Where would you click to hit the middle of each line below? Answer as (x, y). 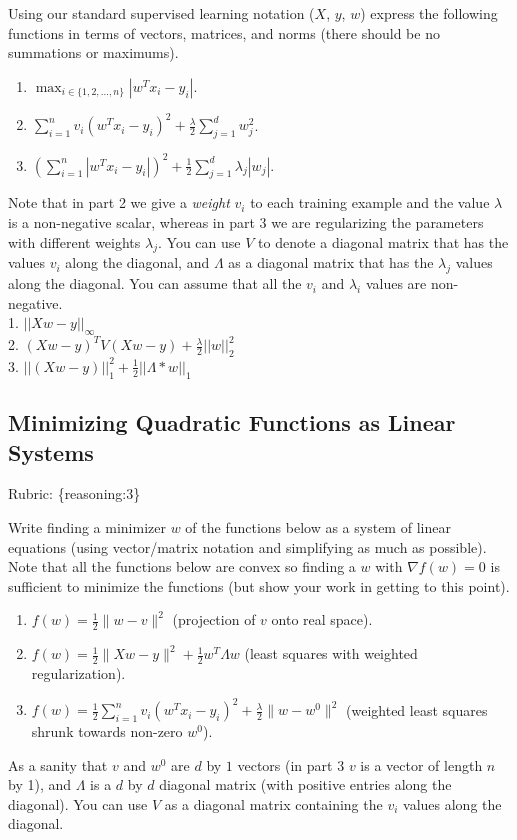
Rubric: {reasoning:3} (74, 493)
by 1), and (40, 784)
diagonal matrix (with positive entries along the (305, 784)
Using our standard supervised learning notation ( (161, 13)
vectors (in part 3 (291, 764)
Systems (51, 451)
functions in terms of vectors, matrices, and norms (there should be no (224, 32)
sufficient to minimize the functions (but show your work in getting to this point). (259, 585)
